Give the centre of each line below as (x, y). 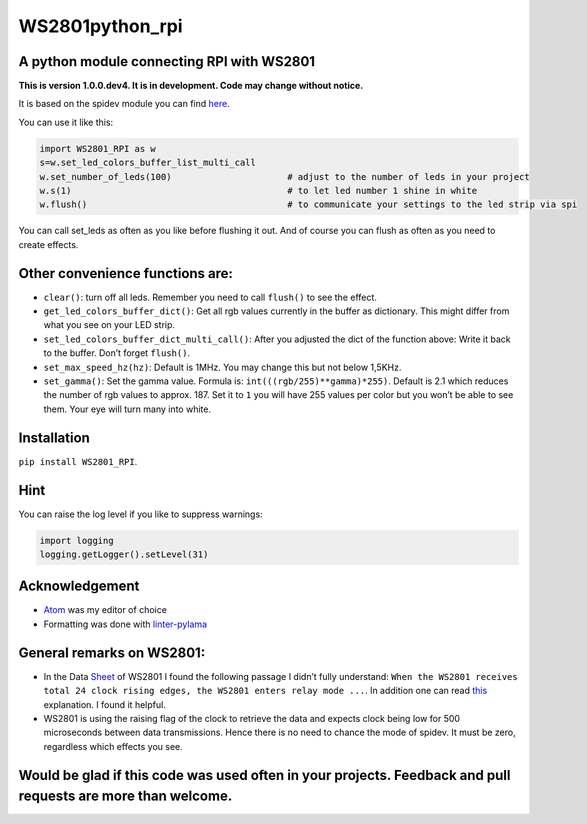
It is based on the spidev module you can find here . (124, 104)
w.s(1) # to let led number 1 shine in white (258, 190)
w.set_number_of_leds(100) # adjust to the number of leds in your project (284, 176)
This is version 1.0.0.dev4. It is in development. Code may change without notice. (191, 86)
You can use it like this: (66, 122)
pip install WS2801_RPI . (78, 461)
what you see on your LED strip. (109, 325)
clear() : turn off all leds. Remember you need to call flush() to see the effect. (210, 297)
